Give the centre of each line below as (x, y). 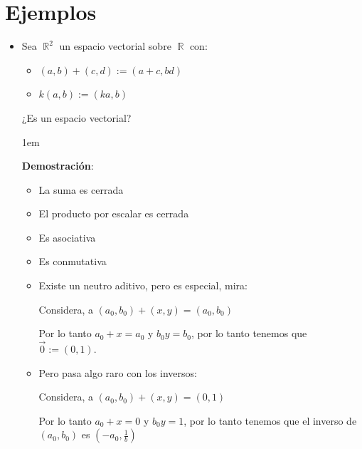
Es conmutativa (73, 261)
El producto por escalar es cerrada (114, 213)
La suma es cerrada (81, 189)
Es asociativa (67, 237)
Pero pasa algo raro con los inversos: (118, 372)
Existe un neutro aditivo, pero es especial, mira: (143, 285)
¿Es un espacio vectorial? (76, 117)
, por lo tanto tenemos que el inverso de (270, 420)
